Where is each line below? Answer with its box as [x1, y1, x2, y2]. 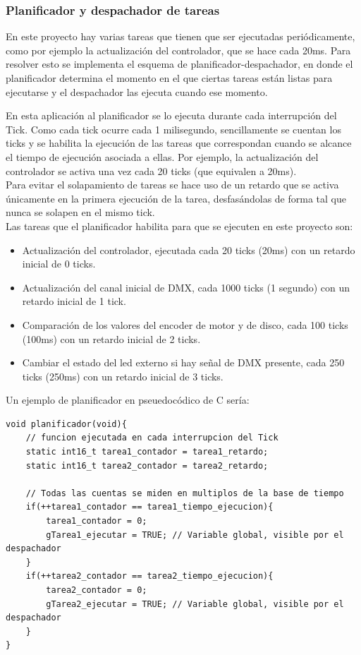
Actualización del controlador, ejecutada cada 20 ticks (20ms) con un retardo [22, 242, 355, 257]
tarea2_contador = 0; [46, 585, 147, 595]
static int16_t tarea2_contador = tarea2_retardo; [25, 460, 269, 471]
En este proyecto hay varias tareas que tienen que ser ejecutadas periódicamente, [6, 29, 355, 44]
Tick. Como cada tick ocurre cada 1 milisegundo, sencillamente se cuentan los [6, 121, 341, 136]
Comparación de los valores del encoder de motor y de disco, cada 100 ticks [22, 317, 348, 332]
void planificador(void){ [6, 419, 127, 429]
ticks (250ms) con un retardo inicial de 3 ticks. [22, 368, 224, 383]
